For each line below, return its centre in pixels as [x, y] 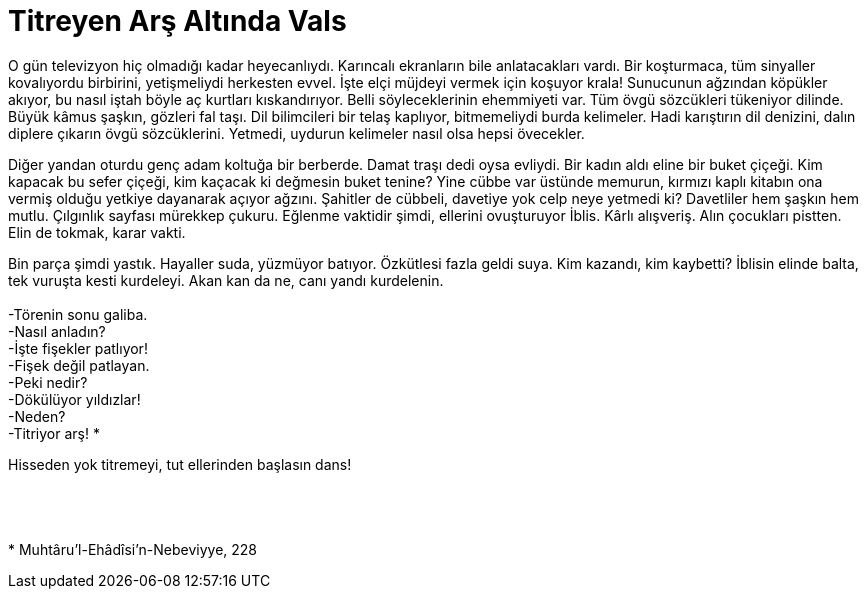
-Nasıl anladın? [57, 331]
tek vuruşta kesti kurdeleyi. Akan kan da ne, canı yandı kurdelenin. [226, 280]
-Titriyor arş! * [54, 433]
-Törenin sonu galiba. [78, 314]
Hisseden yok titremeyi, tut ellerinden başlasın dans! [180, 464]
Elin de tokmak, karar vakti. [97, 232]
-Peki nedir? [48, 382]
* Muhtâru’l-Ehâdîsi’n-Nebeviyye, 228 [133, 549]
